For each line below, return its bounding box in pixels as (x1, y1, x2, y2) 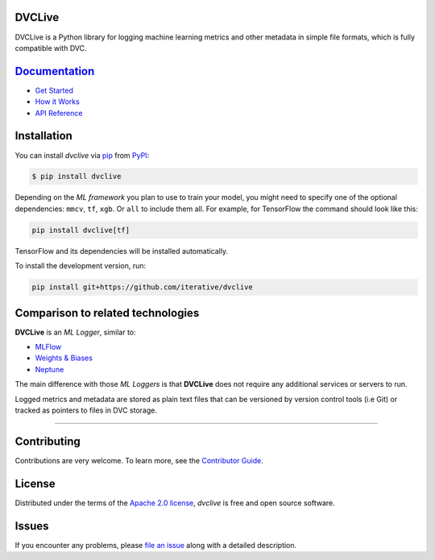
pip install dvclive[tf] (31, 226, 130, 234)
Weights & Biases (35, 353, 93, 363)
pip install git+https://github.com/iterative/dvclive (31, 283, 253, 292)
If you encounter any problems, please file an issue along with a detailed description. (14, 540, 297, 550)
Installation (14, 129, 72, 143)
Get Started (35, 85, 74, 95)
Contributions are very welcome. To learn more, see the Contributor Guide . (14, 455, 263, 465)
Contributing (14, 434, 81, 448)
